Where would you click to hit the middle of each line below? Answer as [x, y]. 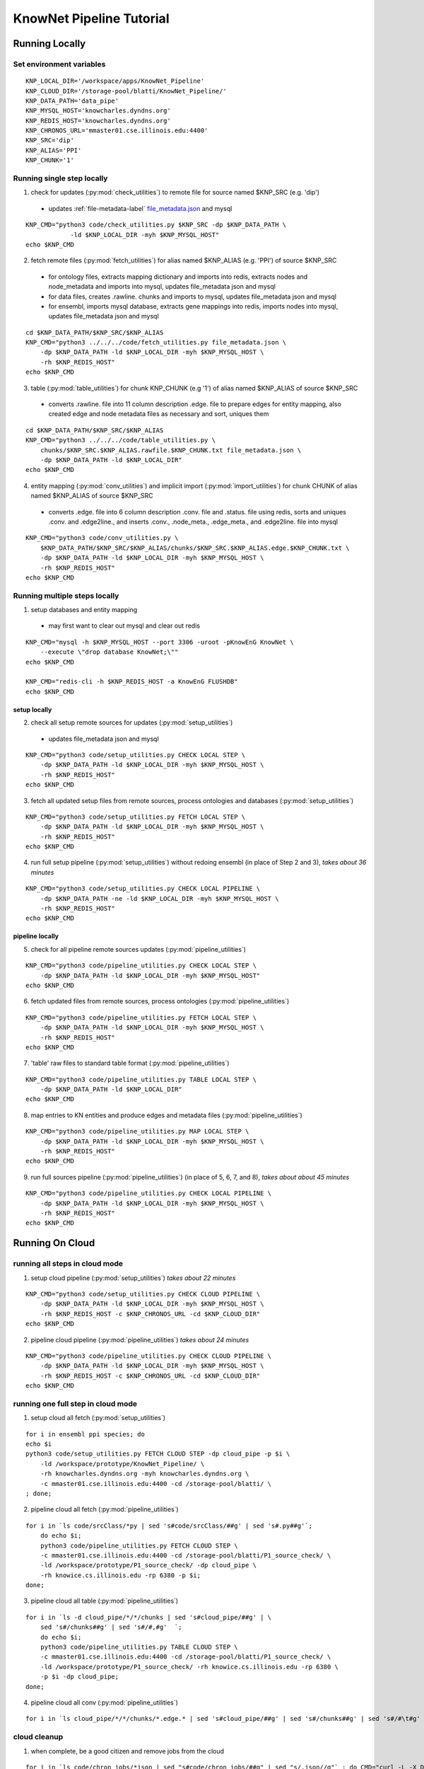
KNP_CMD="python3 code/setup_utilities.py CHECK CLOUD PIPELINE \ [143, 1294]
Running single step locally [60, 178]
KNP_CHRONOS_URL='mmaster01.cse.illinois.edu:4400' [117, 131]
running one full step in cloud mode [75, 1403]
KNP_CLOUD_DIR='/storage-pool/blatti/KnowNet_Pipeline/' [126, 91]
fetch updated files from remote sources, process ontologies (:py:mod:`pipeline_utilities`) [160, 1001]
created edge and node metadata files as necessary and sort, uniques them [159, 414]
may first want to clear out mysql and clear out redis [124, 626]
